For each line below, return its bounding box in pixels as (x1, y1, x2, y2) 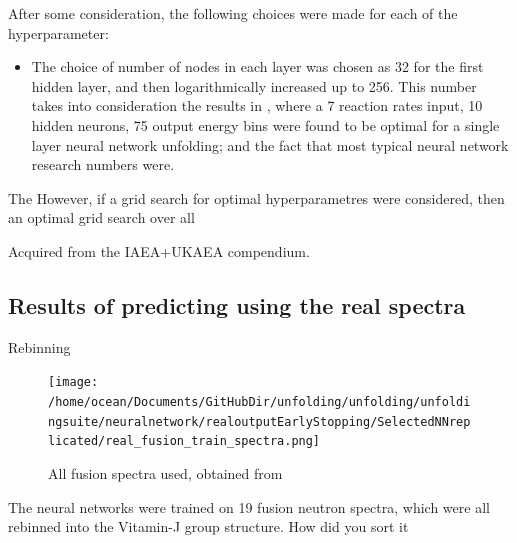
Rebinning (8, 336, 71, 357)
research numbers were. (31, 154, 175, 175)
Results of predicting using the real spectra (8, 289, 466, 320)
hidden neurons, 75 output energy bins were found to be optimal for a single (31, 114, 500, 135)
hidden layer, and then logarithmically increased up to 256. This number (31, 75, 477, 96)
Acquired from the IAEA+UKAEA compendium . (8, 240, 310, 261)
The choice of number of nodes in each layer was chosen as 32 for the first (31, 56, 484, 77)
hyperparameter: (8, 22, 109, 43)
